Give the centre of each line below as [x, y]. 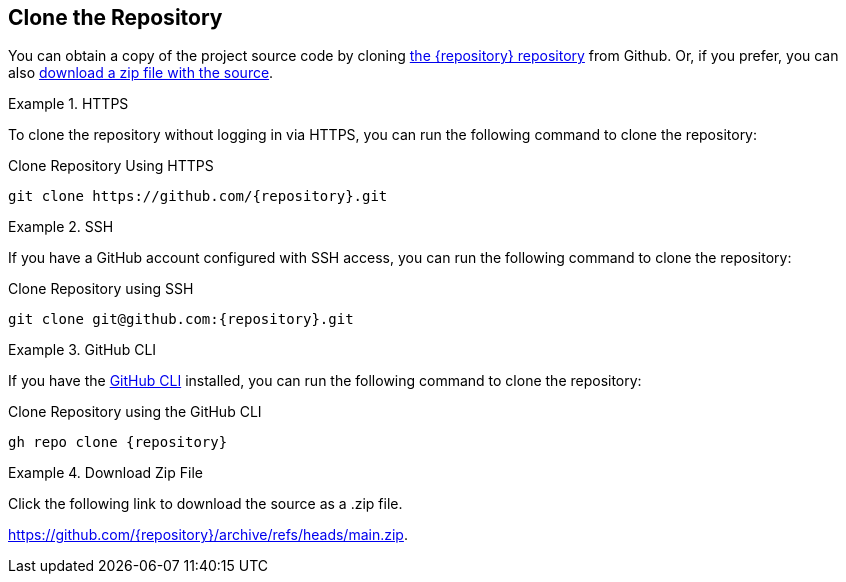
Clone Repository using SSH [101, 289]
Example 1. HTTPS [68, 104]
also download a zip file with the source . [141, 73]
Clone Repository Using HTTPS [111, 166]
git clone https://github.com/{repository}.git [198, 196]
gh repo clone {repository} [118, 442]
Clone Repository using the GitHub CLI [135, 412]
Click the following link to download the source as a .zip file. [205, 504]
